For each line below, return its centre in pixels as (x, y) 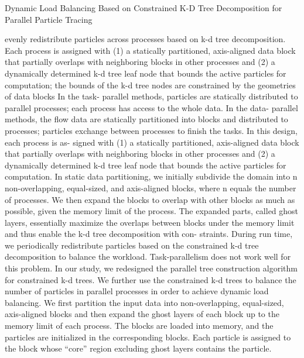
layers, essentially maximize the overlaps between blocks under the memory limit (150, 222)
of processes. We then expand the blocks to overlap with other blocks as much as (150, 199)
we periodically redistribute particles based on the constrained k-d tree (132, 245)
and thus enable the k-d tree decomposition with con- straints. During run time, (149, 234)
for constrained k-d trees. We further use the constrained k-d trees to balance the (151, 279)
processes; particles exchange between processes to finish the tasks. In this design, (151, 130)
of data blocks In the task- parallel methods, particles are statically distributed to (151, 96)
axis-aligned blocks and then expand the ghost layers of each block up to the (142, 314)
